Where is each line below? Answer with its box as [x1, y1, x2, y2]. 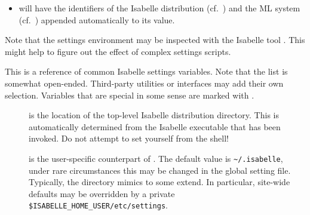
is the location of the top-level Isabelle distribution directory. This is [29, 109, 279, 121]
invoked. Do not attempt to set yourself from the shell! [29, 132, 229, 145]
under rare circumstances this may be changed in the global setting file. [29, 164, 291, 176]
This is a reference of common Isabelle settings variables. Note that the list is [5, 65, 288, 78]
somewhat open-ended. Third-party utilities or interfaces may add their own [5, 76, 284, 89]
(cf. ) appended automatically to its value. [19, 13, 175, 26]
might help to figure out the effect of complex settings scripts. [5, 45, 231, 57]
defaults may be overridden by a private [29, 187, 175, 199]
